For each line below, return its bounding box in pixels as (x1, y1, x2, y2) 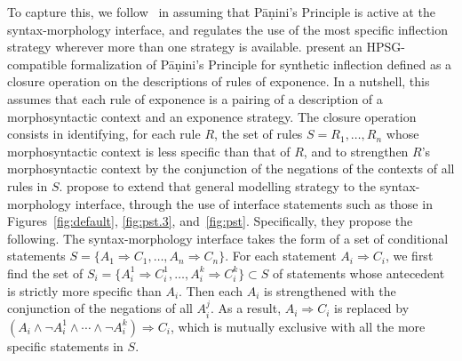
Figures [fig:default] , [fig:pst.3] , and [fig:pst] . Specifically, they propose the (7, 212, 413, 230)
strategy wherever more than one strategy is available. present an (7, 37, 362, 56)
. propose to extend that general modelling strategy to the (59, 176, 377, 195)
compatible (7, 54, 67, 73)
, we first (385, 246, 434, 265)
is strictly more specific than (7, 281, 162, 300)
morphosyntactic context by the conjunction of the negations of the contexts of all (7, 159, 455, 178)
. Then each (179, 281, 243, 300)
